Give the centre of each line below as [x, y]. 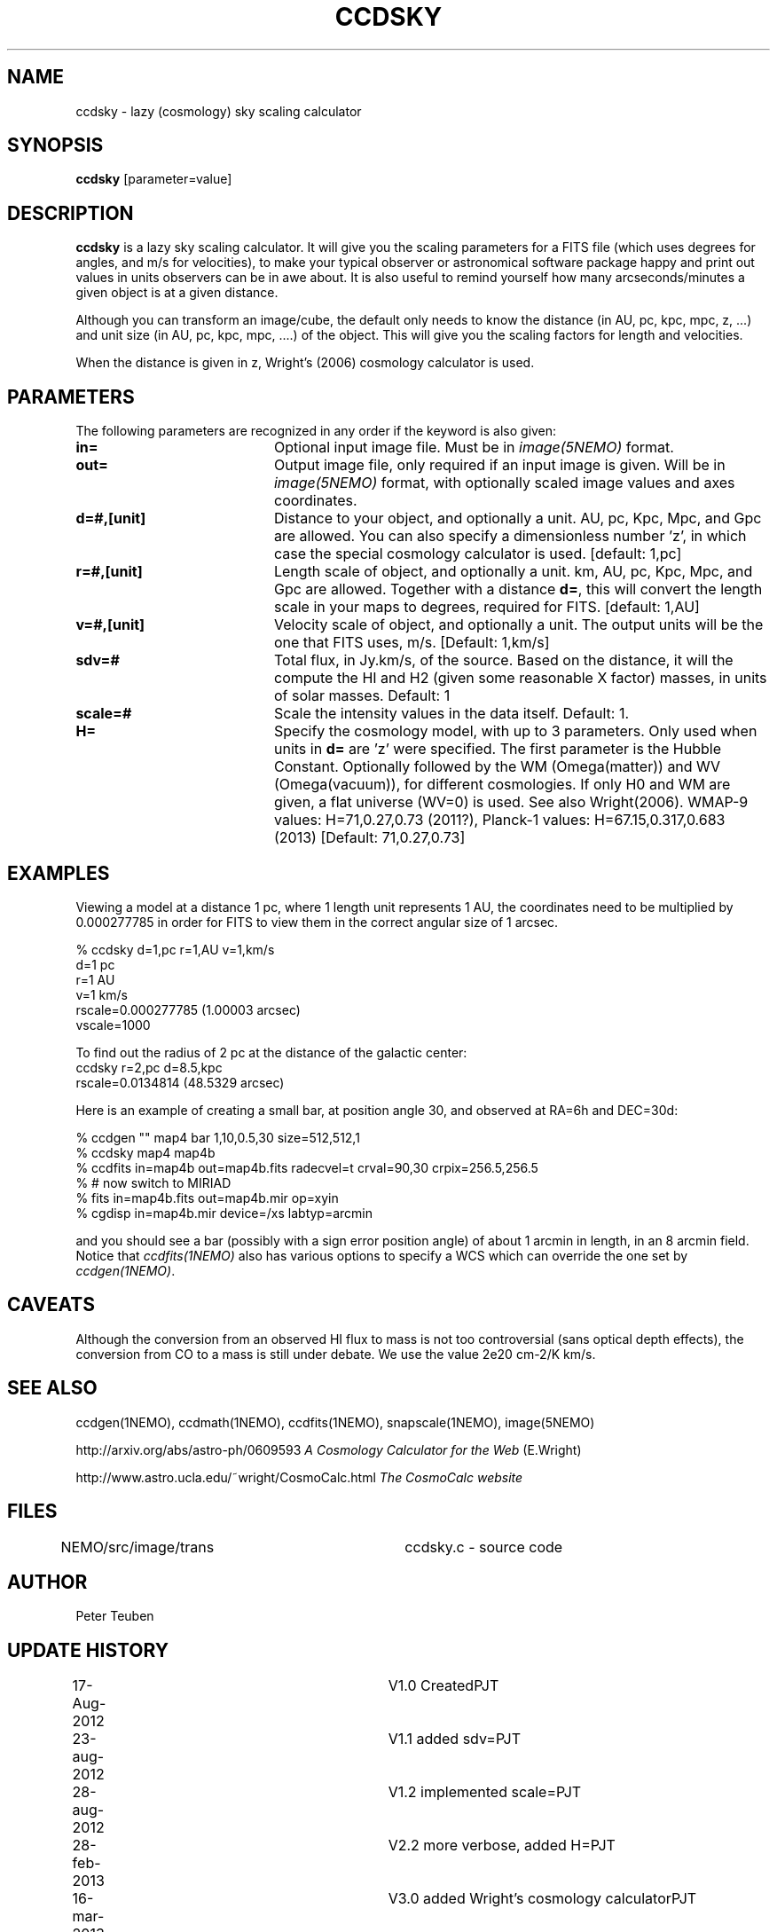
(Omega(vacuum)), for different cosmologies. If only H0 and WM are [502, 785]
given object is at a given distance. [177, 293]
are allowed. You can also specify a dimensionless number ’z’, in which [510, 536]
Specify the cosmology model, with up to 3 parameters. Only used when [515, 731]
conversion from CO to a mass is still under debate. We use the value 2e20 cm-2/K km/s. [336, 1354]
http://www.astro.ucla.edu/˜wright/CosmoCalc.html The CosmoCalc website [299, 1477]
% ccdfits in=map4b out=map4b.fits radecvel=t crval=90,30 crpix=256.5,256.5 [307, 1167]
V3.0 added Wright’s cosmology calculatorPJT [542, 1899]
